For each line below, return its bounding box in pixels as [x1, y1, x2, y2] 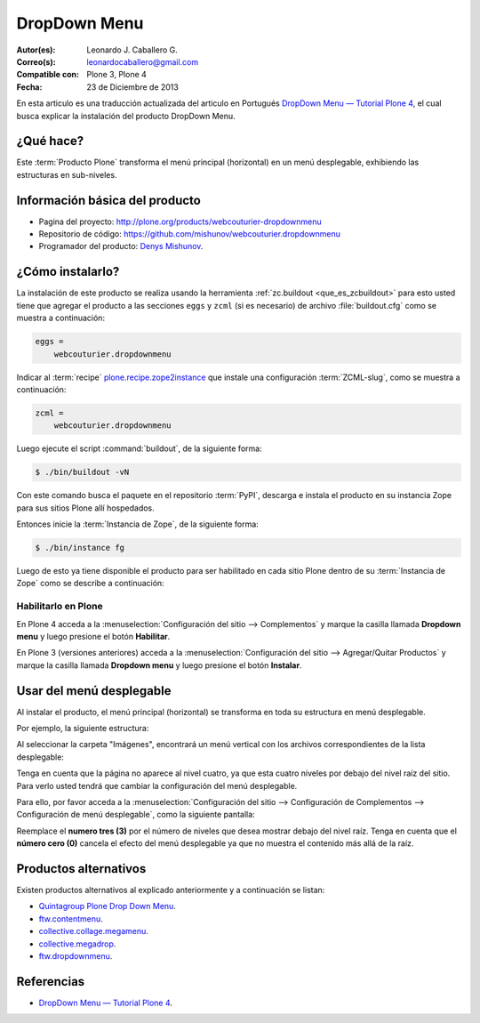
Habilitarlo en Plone [16, 600, 103, 613]
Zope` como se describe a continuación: [16, 578, 164, 589]
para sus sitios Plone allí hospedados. [16, 503, 155, 513]
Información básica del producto [16, 192, 202, 208]
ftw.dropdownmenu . [38, 950, 113, 961]
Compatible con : [16, 69, 80, 80]
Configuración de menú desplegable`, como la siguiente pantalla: [16, 810, 255, 820]
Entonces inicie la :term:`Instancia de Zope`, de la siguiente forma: [16, 519, 260, 529]
